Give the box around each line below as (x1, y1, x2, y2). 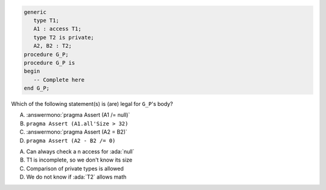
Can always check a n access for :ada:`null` (26, 148, 135, 156)
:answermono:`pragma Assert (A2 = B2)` (26, 128, 128, 136)
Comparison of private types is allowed (26, 165, 124, 172)
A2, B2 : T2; (33, 42, 72, 50)
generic (24, 8, 46, 15)
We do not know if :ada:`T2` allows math (26, 173, 127, 181)
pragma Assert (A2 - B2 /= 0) (26, 137, 116, 144)
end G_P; (24, 85, 50, 92)
